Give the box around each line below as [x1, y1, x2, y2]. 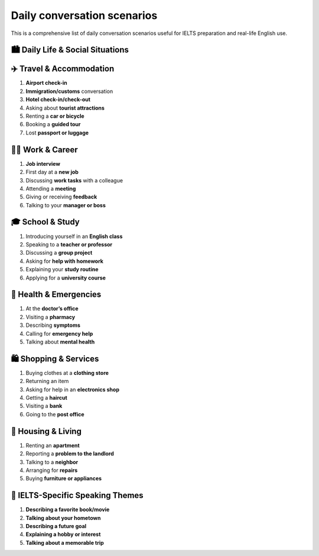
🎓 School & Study [11, 217, 80, 227]
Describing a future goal [25, 523, 87, 530]
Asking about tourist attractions [25, 104, 105, 111]
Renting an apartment [25, 442, 80, 449]
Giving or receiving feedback [25, 193, 97, 201]
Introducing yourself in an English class [25, 233, 123, 240]
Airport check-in [25, 79, 67, 86]
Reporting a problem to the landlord [25, 450, 115, 457]
